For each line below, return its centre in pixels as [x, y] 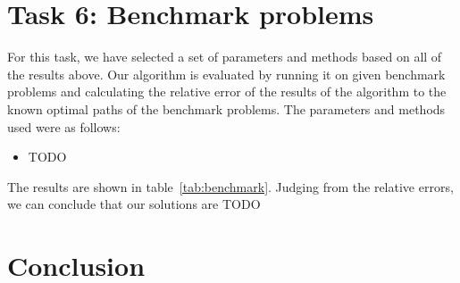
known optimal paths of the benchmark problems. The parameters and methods [226, 108]
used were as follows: [64, 126]
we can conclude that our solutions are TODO [134, 204]
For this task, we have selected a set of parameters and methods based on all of [225, 57]
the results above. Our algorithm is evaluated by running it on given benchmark [226, 74]
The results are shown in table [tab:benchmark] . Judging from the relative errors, [230, 186]
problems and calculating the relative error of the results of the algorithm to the [227, 92]
